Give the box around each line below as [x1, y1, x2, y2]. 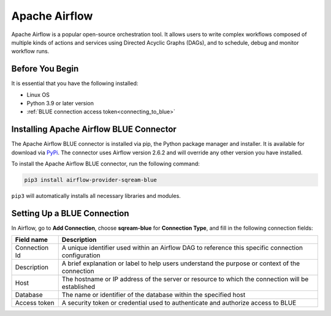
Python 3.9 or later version [26, 100, 94, 107]
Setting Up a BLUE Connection [11, 208, 129, 219]
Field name [15, 236, 48, 244]
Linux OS [26, 91, 50, 98]
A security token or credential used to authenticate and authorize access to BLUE [61, 299, 297, 307]
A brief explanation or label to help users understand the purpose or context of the [61, 259, 300, 268]
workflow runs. [11, 48, 50, 55]
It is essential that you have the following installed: [11, 80, 139, 87]
